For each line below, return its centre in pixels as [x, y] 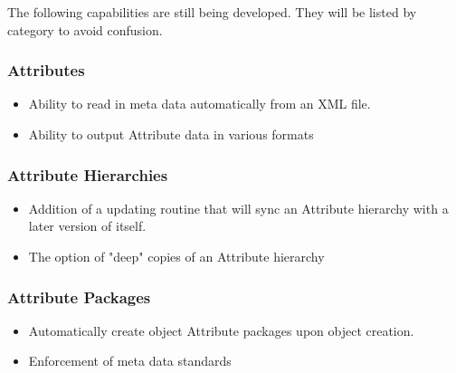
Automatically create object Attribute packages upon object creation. [221, 330]
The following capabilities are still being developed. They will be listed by [212, 12]
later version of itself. [87, 226]
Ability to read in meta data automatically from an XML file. [199, 104]
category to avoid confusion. [85, 29]
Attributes [46, 70]
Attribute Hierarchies [88, 174]
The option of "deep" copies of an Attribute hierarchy [176, 256]
